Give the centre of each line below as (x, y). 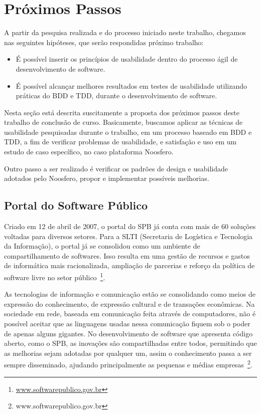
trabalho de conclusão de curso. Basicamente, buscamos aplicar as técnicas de (123, 122)
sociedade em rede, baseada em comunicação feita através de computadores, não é (130, 314)
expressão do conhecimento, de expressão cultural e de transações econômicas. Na (129, 303)
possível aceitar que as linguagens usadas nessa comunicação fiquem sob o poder (127, 324)
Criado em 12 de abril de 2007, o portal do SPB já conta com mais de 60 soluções (130, 226)
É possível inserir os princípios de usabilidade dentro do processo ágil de (127, 59)
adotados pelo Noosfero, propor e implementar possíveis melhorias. (107, 178)
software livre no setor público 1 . (55, 276)
